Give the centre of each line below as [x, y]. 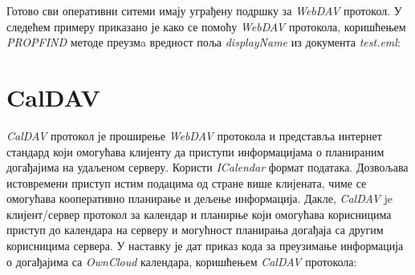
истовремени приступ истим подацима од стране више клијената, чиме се [187, 182]
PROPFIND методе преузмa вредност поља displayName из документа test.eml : [203, 42]
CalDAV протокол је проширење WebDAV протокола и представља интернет [194, 135]
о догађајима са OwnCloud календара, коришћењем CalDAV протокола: [182, 261]
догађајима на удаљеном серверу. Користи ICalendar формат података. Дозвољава [207, 167]
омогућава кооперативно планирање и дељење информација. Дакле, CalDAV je [199, 198]
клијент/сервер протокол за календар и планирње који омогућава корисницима [199, 214]
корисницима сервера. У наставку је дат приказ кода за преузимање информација [205, 246]
